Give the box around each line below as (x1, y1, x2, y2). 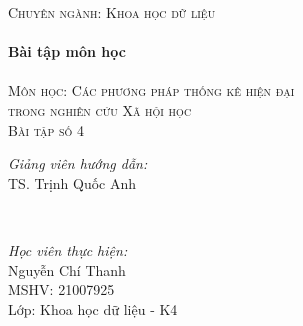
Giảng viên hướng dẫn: (8, 153, 148, 174)
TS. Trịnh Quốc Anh (8, 172, 137, 193)
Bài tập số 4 (8, 119, 85, 140)
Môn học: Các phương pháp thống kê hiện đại (8, 80, 295, 101)
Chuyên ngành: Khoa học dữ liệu (8, 2, 216, 22)
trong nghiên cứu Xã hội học (8, 99, 192, 120)
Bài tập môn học (8, 41, 126, 62)
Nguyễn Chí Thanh (8, 259, 126, 280)
